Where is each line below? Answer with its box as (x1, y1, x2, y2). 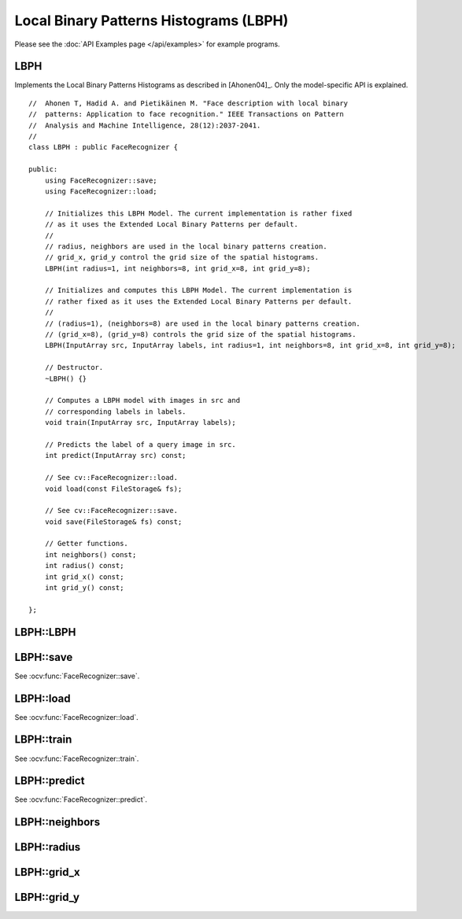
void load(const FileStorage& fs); (44, 484, 183, 493)
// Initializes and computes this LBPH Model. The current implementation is (44, 286, 353, 295)
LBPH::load (14, 692, 71, 705)
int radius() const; (44, 561, 124, 570)
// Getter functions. (44, 539, 129, 548)
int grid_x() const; (44, 572, 124, 581)
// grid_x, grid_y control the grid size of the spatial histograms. (44, 253, 320, 262)
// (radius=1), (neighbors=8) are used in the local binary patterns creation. (44, 319, 361, 328)
